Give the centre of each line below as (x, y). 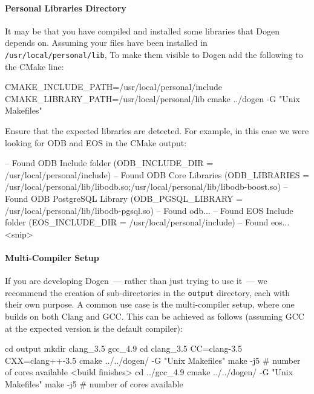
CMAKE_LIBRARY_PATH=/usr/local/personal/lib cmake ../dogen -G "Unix (152, 98)
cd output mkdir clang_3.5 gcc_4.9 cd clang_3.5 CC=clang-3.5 (124, 348)
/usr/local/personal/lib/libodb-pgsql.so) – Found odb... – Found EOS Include (149, 210)
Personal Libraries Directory (66, 8)
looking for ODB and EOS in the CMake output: (96, 142)
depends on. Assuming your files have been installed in (106, 43)
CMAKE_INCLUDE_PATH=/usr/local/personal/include (114, 87)
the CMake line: (34, 66)
